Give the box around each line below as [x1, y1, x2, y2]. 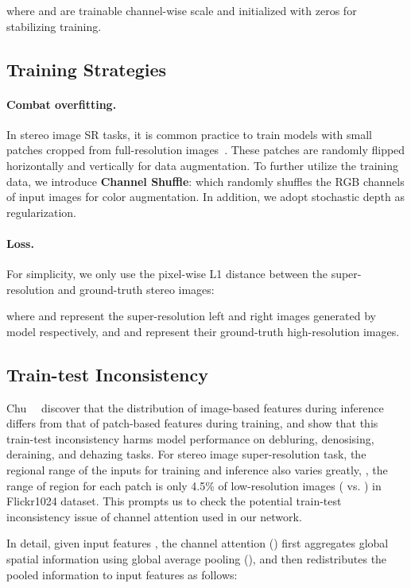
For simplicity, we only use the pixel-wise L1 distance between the [6, 265, 328, 282]
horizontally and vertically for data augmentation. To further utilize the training [6, 157, 399, 173]
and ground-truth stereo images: [57, 280, 215, 297]
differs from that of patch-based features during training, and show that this [6, 415, 378, 431]
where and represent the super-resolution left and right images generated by [6, 308, 376, 324]
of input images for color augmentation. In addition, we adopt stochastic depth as [6, 188, 405, 205]
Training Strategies [6, 56, 167, 81]
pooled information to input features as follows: [6, 566, 238, 582]
